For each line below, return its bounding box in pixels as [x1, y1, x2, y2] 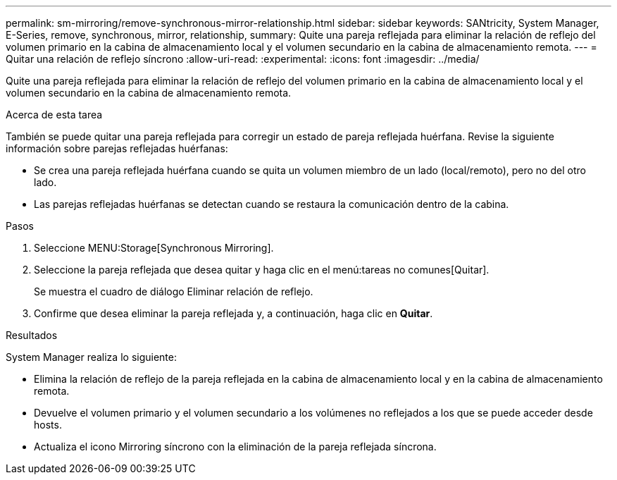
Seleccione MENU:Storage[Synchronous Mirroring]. [34, 242, 274, 254]
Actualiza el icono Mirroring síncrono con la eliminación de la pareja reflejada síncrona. [34, 441, 437, 453]
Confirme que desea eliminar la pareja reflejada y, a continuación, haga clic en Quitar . [34, 307, 433, 319]
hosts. [34, 419, 62, 431]
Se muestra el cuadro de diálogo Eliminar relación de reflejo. [34, 285, 313, 297]
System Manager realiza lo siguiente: [6, 351, 177, 363]
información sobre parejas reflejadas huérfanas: [6, 142, 228, 154]
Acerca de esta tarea [6, 109, 103, 121]
